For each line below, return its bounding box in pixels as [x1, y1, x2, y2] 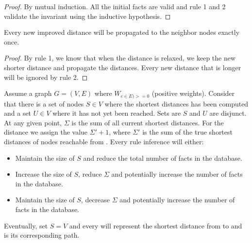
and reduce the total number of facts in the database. [83, 152, 242, 163]
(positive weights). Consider [151, 88, 235, 98]
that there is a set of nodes [4, 98, 84, 108]
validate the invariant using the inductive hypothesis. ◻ [4, 11, 171, 21]
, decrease [81, 195, 110, 205]
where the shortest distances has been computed [104, 98, 249, 108]
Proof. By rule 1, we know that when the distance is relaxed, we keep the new [4, 53, 236, 63]
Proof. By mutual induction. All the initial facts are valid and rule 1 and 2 [4, 1, 226, 11]
